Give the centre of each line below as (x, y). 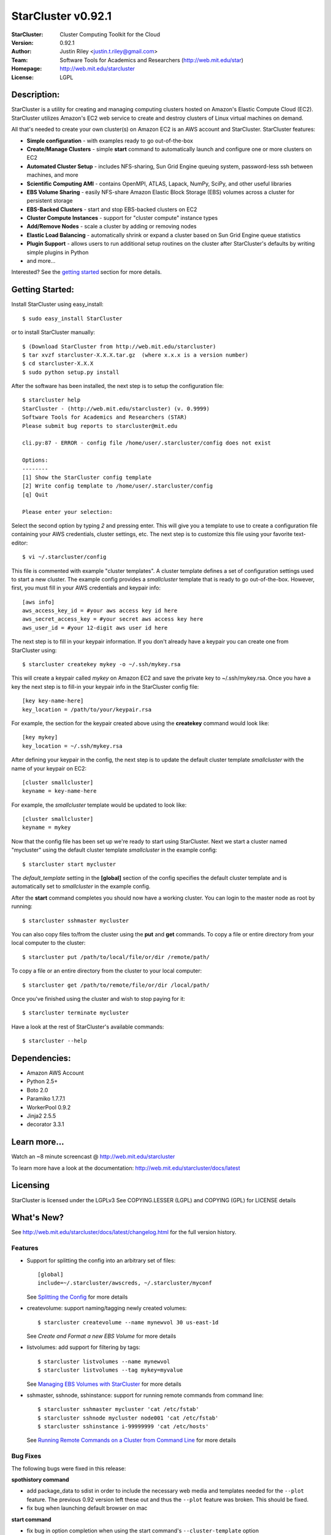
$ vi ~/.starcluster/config (64, 557)
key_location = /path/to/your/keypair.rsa (87, 709)
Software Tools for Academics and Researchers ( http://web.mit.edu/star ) (152, 60)
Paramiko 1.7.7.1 (46, 1098)
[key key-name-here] (53, 701)
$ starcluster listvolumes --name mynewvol (104, 1361)
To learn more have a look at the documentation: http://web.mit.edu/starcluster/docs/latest (126, 1168)
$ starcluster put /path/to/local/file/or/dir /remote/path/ (116, 957)
